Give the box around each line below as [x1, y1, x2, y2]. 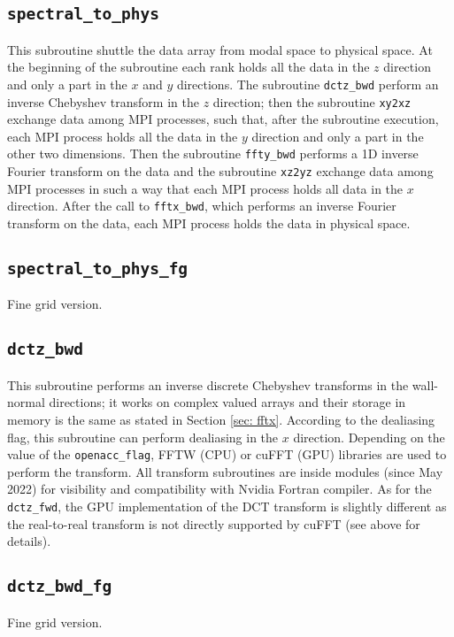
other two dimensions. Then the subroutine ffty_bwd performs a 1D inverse [7, 144, 419, 163]
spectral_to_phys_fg [7, 259, 189, 279]
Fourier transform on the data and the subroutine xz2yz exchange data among [7, 162, 434, 180]
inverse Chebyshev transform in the [7, 92, 199, 111]
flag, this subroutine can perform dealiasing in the [7, 427, 279, 446]
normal [7, 393, 45, 411]
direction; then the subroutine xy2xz [212, 92, 412, 111]
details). [7, 532, 51, 550]
